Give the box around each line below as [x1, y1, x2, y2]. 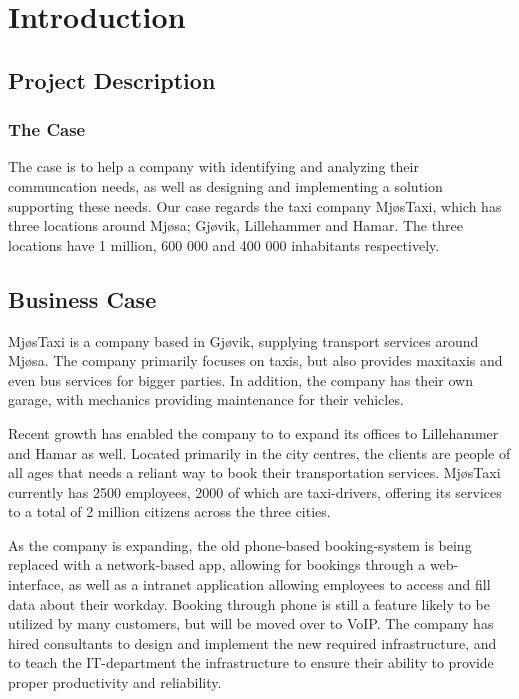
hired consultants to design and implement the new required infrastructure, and [8, 632, 497, 653]
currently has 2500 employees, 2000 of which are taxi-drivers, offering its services [8, 481, 502, 502]
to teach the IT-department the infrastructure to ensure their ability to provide [8, 652, 494, 673]
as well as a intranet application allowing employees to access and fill [68, 574, 491, 595]
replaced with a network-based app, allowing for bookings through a [8, 554, 426, 575]
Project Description [8, 64, 216, 95]
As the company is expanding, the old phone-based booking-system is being [8, 534, 472, 555]
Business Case [8, 283, 157, 314]
